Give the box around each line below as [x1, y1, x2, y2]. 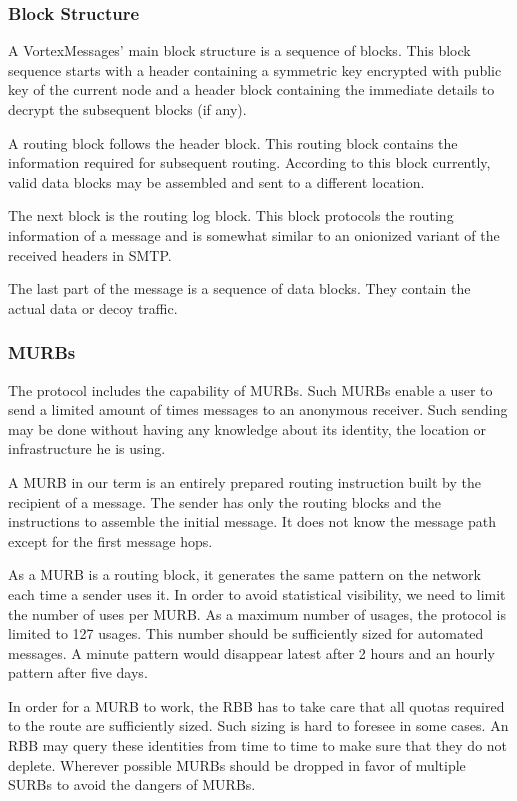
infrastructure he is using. [8, 438, 166, 459]
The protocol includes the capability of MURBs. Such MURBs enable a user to [8, 379, 493, 400]
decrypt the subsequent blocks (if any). [8, 99, 247, 119]
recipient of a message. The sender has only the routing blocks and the [8, 491, 441, 512]
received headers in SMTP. [8, 244, 172, 265]
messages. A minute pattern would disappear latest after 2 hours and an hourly [8, 642, 495, 663]
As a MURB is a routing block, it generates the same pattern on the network [8, 564, 481, 585]
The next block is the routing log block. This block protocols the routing [8, 205, 454, 226]
